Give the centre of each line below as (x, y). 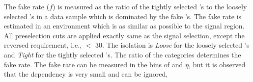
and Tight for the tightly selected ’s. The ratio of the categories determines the (123, 54)
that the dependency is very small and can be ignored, (86, 74)
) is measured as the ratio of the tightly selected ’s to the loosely (150, 6)
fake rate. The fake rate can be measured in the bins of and (94, 64)
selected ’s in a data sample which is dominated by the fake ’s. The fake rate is (123, 16)
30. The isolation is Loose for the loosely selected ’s (172, 45)
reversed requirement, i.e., (43, 45)
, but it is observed (217, 64)
